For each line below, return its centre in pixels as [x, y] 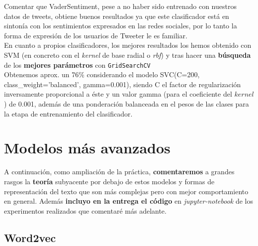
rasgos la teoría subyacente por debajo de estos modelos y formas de [109, 181]
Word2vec [30, 237]
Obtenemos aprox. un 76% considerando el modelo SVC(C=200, [102, 74]
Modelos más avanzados [87, 148]
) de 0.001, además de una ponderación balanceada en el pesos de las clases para [127, 104]
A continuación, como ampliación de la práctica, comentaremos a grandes [119, 172]
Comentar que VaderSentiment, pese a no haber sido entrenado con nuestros [120, 6]
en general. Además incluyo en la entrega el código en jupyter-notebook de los [129, 201]
